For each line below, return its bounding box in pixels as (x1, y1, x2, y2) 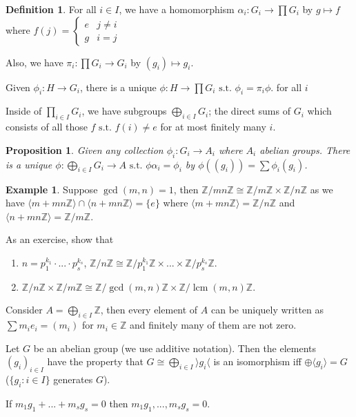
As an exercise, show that (6, 232, 114, 246)
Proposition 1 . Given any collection (6, 142, 164, 157)
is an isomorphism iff (213, 354, 301, 369)
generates (53, 372, 93, 387)
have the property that (47, 354, 144, 369)
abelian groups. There (259, 142, 350, 157)
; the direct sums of (208, 104, 290, 118)
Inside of (6, 104, 42, 118)
